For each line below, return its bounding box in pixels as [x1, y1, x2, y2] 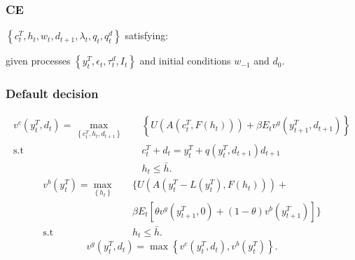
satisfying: [125, 28, 169, 43]
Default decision [6, 85, 99, 102]
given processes [6, 53, 71, 68]
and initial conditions [139, 53, 231, 68]
